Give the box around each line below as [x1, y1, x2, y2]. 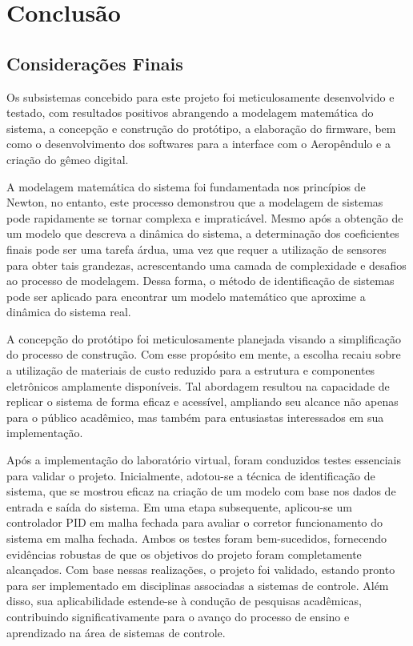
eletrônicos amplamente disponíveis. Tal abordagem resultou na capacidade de [6, 377, 390, 394]
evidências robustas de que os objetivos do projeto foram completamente [6, 545, 362, 562]
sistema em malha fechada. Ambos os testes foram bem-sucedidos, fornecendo [6, 530, 387, 547]
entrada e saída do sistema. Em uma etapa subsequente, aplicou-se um [6, 498, 352, 515]
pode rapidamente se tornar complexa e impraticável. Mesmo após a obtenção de [6, 209, 403, 226]
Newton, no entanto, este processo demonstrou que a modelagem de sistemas [6, 194, 383, 211]
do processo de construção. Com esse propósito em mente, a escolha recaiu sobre [6, 346, 401, 363]
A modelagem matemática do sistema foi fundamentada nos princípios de [6, 178, 366, 195]
